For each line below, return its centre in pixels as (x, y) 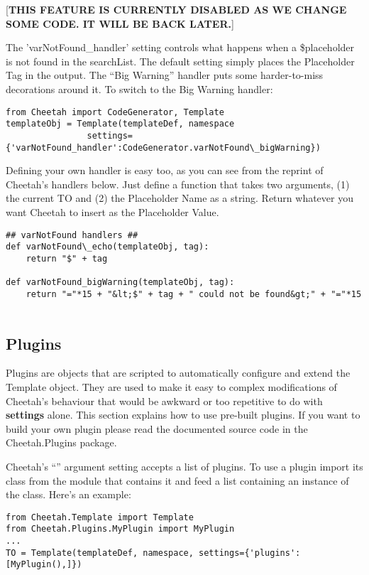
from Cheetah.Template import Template (100, 517)
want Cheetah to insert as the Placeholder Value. (112, 211)
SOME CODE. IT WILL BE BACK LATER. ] (120, 23)
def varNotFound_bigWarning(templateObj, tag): (120, 283)
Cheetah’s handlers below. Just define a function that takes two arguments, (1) (178, 184)
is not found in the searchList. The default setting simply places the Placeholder (180, 61)
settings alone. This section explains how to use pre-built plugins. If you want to (183, 415)
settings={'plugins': (250, 553)
